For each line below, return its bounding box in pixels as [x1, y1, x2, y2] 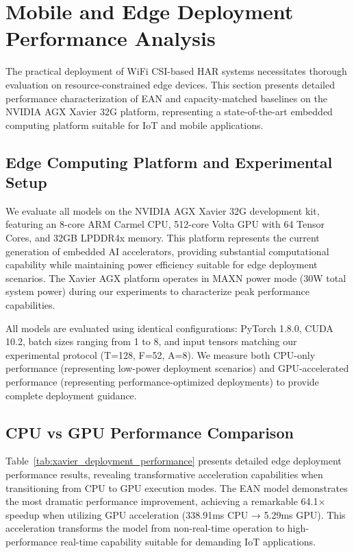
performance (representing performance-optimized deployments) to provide [5, 375, 319, 388]
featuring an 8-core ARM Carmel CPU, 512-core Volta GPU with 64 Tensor [5, 217, 325, 231]
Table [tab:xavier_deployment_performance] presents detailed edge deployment [5, 454, 342, 468]
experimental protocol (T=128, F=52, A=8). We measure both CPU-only [5, 347, 316, 362]
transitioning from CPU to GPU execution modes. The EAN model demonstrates [5, 480, 348, 495]
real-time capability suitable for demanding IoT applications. [60, 534, 316, 548]
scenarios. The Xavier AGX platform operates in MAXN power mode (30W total [5, 270, 346, 285]
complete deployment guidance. [5, 388, 137, 402]
